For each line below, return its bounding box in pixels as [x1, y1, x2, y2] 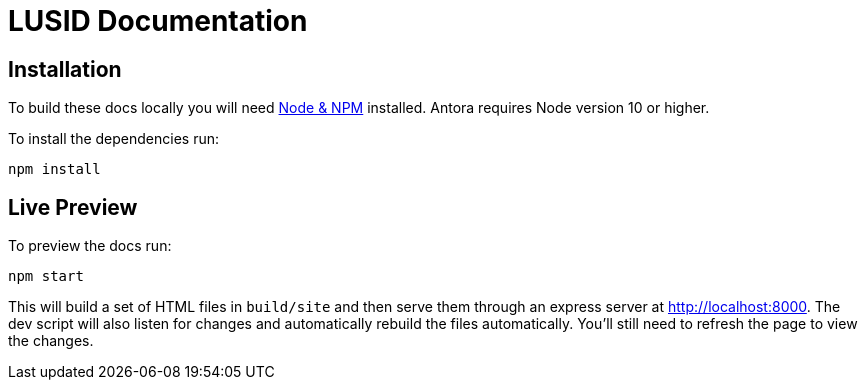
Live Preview [8, 194, 138, 220]
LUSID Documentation [8, 4, 308, 38]
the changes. [8, 332, 94, 350]
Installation [8, 56, 122, 82]
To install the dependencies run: [8, 130, 219, 148]
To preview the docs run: [8, 237, 172, 255]
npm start [8, 268, 84, 285]
